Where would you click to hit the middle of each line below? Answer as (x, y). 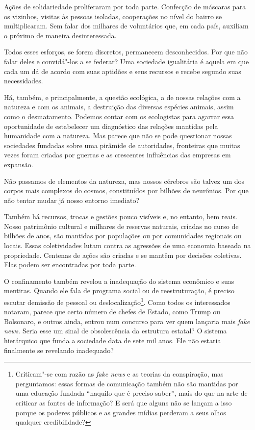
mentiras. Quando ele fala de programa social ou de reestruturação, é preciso (119, 291)
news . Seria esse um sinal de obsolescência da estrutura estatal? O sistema (115, 331)
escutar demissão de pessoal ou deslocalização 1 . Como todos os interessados (117, 301)
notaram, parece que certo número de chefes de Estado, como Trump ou (112, 312)
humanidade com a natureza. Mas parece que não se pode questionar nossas (118, 136)
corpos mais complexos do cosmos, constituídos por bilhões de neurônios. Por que (126, 190)
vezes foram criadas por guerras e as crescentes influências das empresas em (117, 155)
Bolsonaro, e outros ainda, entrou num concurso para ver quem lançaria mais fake (127, 321)
